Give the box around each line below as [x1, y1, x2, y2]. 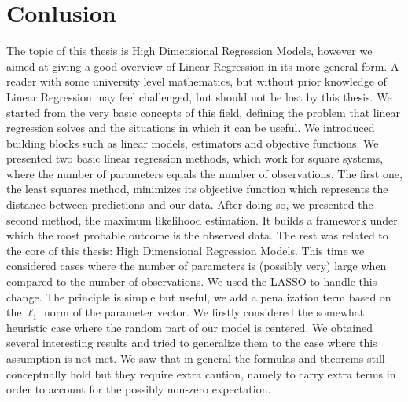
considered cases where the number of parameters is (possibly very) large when [6, 258, 387, 274]
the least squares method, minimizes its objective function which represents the [6, 181, 388, 197]
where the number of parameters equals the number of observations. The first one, [6, 165, 402, 181]
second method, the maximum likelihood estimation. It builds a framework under [6, 211, 398, 228]
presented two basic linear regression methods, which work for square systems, [6, 150, 384, 166]
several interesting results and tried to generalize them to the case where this [6, 334, 377, 351]
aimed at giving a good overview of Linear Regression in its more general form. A [6, 57, 399, 74]
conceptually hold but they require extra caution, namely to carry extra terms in [6, 365, 396, 382]
